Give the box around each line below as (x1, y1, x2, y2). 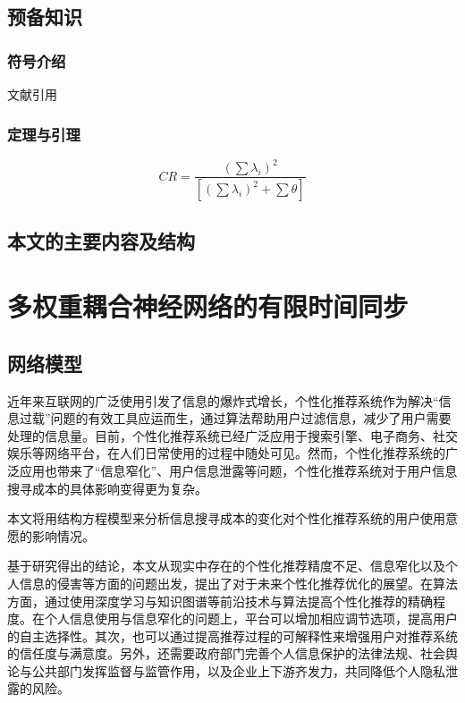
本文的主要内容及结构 (7, 226, 195, 254)
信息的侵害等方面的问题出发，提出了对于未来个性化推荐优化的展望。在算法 (19, 573, 458, 592)
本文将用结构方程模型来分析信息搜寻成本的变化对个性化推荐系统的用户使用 (7, 509, 445, 528)
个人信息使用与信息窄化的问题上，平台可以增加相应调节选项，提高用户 (44, 609, 458, 628)
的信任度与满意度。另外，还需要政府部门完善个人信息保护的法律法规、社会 (7, 644, 445, 663)
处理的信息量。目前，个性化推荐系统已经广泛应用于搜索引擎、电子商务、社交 (7, 426, 458, 445)
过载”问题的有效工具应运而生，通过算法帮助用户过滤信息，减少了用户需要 (19, 409, 452, 428)
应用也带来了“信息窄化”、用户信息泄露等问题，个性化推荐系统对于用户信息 (19, 461, 458, 479)
